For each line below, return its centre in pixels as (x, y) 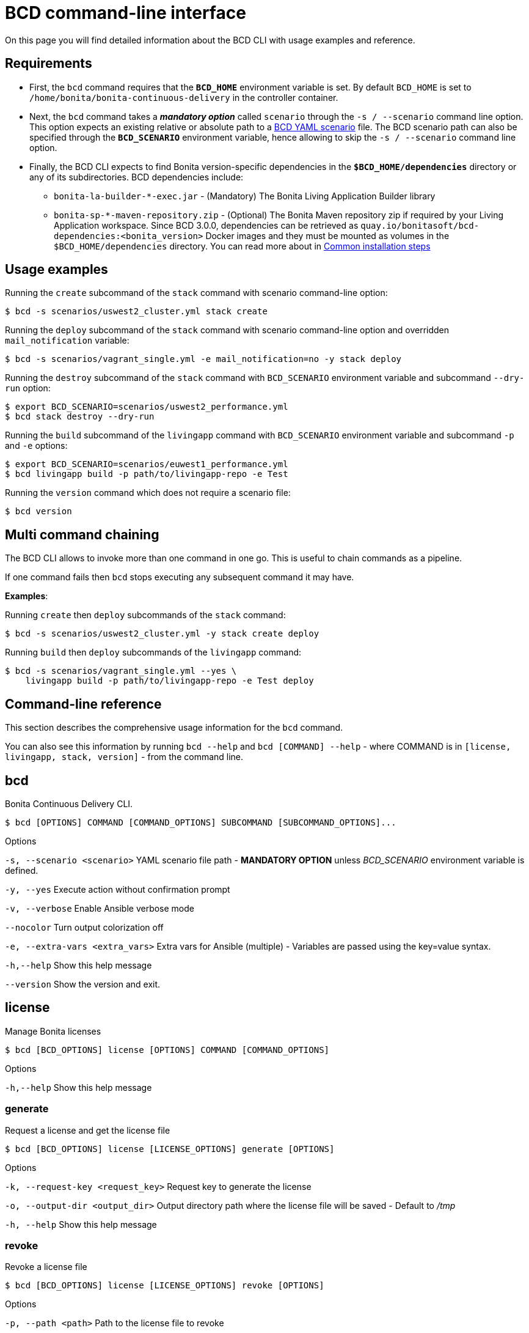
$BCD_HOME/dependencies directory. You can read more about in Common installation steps (242, 246)
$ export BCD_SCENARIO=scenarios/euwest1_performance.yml (147, 464)
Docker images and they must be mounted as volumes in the (327, 235)
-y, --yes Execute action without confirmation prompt (118, 889)
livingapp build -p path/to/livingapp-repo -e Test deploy (170, 681)
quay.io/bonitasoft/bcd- (420, 225)
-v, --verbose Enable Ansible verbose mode (100, 908)
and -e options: (36, 446)
